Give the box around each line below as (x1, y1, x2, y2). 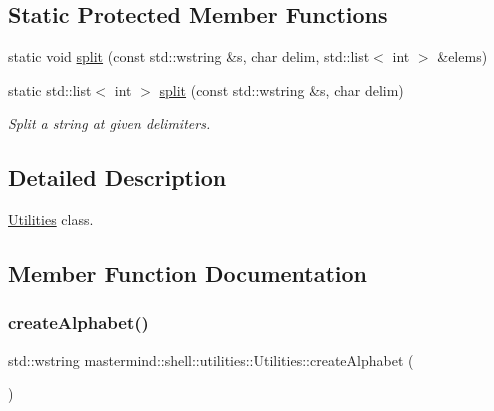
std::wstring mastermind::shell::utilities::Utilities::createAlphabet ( (8, 349, 414, 370)
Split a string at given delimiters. (8, 113, 211, 134)
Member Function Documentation (8, 258, 368, 289)
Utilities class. (8, 209, 94, 230)
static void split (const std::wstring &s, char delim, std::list (8, 46, 370, 67)
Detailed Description (8, 162, 227, 193)
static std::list (8, 79, 92, 100)
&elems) (437, 46, 488, 67)
